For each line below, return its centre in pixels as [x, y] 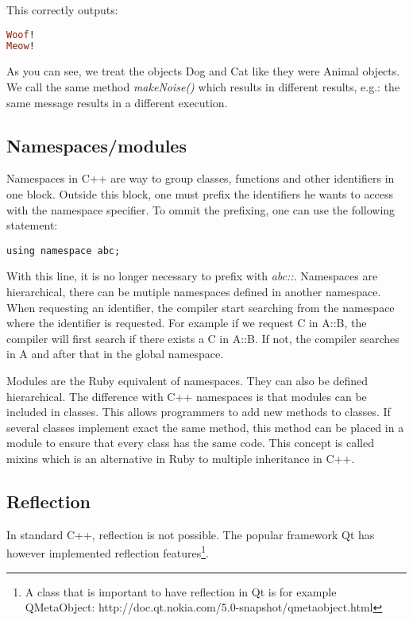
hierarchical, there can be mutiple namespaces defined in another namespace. [194, 291]
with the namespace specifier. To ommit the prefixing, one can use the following [201, 209]
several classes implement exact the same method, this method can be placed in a [205, 427]
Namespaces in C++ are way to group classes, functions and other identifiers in [201, 178]
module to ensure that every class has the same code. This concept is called [190, 443]
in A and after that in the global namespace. [115, 354]
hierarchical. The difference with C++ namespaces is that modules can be [187, 396]
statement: [32, 225]
